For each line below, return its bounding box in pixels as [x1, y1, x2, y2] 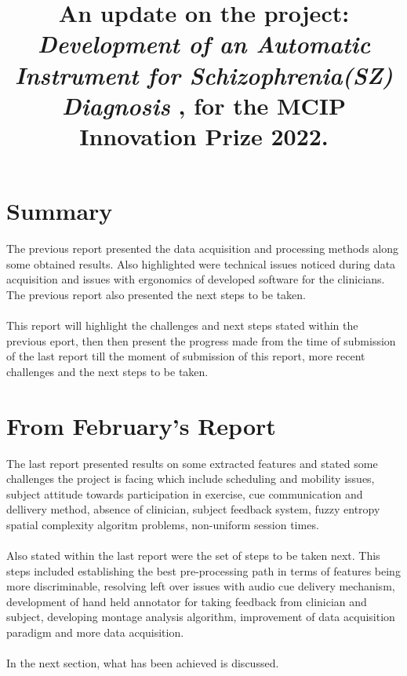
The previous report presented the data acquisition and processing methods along [6, 240, 399, 257]
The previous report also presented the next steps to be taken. [6, 286, 307, 302]
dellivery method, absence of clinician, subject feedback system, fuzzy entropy [6, 501, 380, 517]
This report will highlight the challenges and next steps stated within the [6, 317, 358, 334]
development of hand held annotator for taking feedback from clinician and [6, 593, 367, 609]
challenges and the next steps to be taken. [6, 363, 209, 379]
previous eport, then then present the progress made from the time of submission [6, 332, 396, 349]
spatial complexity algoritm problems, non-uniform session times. [6, 516, 319, 532]
